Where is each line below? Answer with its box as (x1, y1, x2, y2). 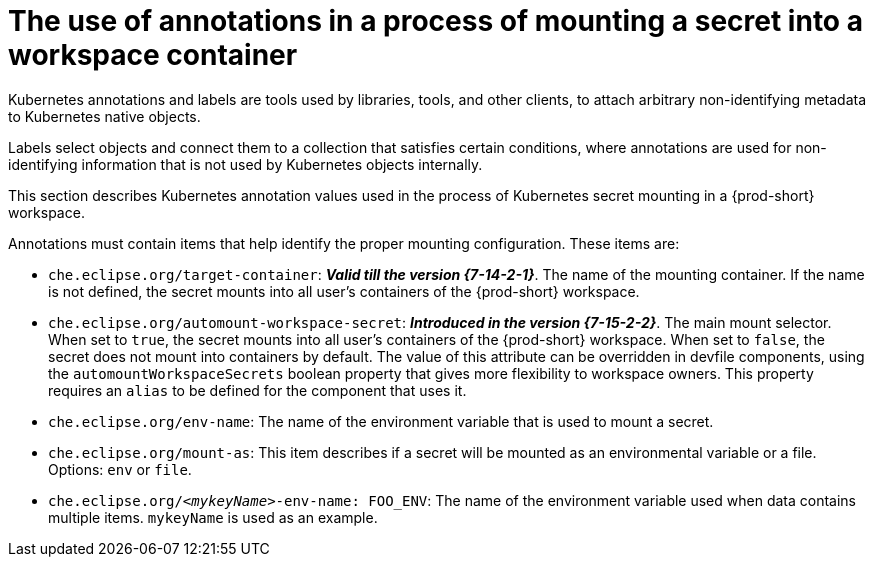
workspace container (8, 38, 298, 72)
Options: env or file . (48, 460, 192, 478)
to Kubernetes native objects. (8, 107, 201, 125)
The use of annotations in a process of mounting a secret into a (8, 4, 863, 38)
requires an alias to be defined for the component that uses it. (48, 381, 467, 399)
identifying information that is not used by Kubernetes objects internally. (8, 155, 483, 173)
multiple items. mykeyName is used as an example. (48, 508, 378, 526)
